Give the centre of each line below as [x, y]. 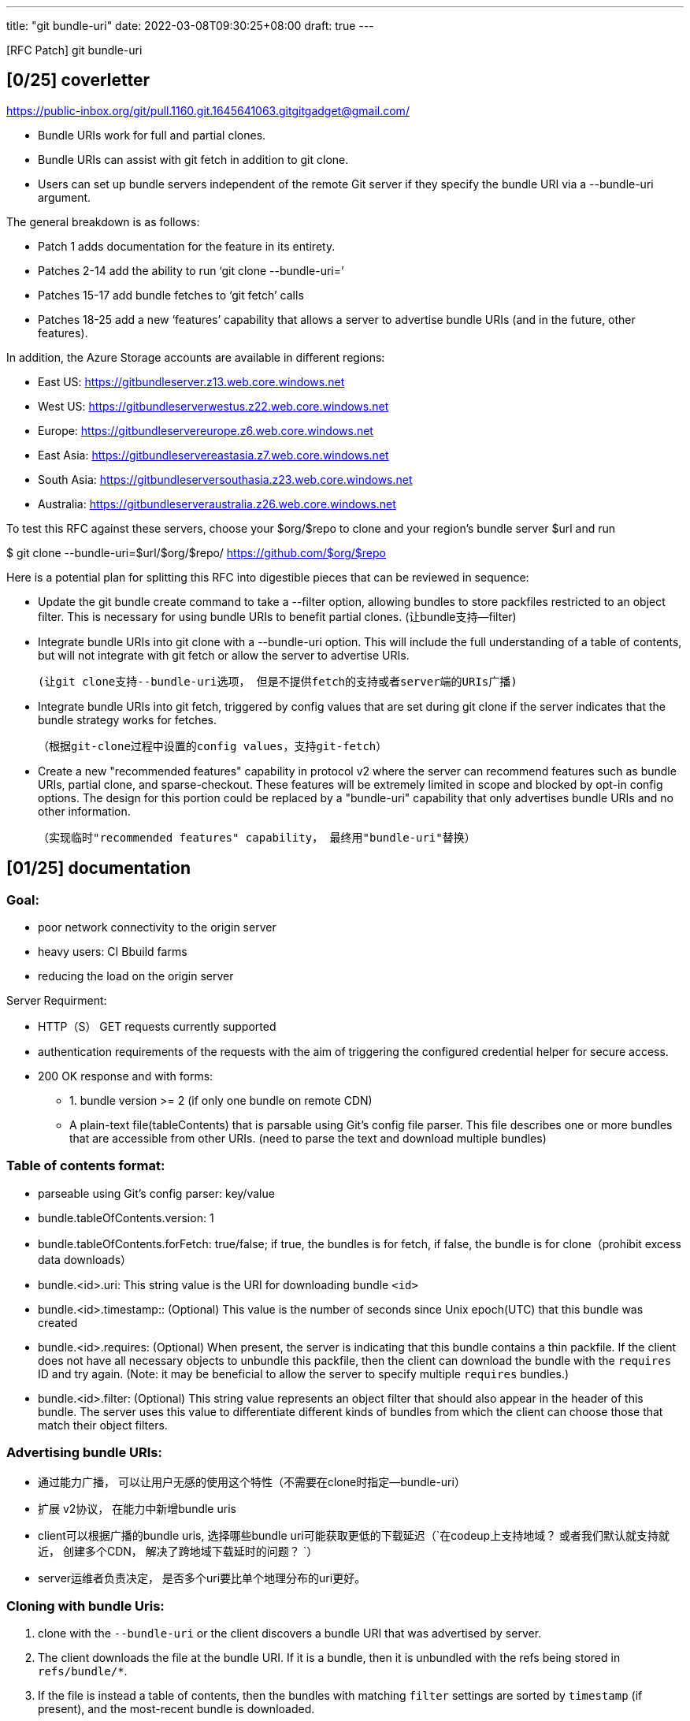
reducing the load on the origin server [136, 976]
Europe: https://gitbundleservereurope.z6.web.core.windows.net [206, 430]
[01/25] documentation [99, 868]
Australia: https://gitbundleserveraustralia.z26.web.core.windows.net [217, 504]
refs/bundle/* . [83, 1671]
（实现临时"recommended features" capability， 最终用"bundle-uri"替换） [257, 837]
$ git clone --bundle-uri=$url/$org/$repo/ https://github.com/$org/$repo [196, 552]
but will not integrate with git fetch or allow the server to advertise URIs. [224, 655]
